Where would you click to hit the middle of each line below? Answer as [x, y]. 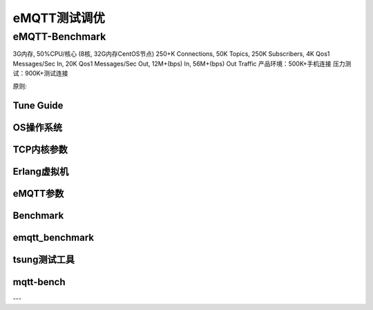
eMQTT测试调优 [59, 18]
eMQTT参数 [38, 194]
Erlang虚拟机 [41, 172]
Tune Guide [38, 106]
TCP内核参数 [40, 149]
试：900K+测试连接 [40, 73]
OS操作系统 [37, 128]
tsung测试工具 [44, 260]
